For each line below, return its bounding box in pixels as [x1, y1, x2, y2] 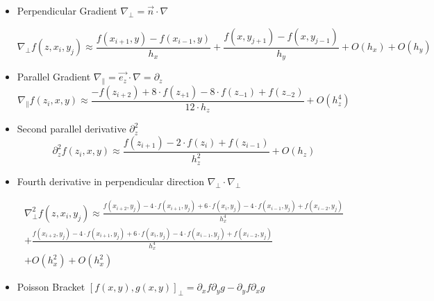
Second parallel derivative [17, 121, 126, 136]
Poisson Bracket [17, 279, 85, 294]
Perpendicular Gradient [17, 3, 117, 17]
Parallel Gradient [17, 69, 91, 84]
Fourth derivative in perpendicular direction [17, 173, 204, 188]
